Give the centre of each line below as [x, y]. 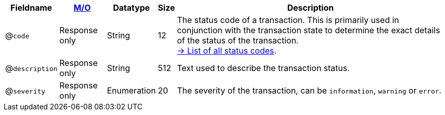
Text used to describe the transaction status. [263, 68]
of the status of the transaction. [238, 40]
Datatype [131, 8]
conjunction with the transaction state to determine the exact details [309, 30]
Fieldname [31, 8]
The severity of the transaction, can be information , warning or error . [309, 90]
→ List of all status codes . [227, 51]
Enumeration [132, 90]
